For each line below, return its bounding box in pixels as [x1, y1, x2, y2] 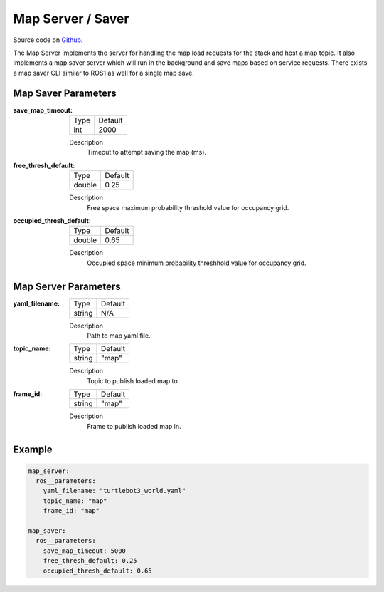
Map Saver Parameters [13, 87, 117, 99]
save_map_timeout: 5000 [43, 546, 126, 555]
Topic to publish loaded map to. [87, 376, 180, 385]
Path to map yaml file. [87, 331, 151, 340]
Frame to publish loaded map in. [87, 422, 181, 430]
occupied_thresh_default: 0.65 [43, 566, 152, 575]
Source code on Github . [13, 36, 83, 44]
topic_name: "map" [43, 497, 107, 505]
